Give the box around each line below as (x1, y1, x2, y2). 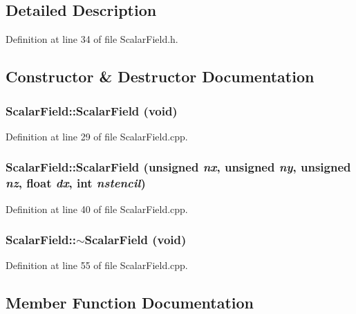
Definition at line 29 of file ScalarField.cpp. (6, 129, 188, 143)
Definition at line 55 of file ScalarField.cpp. (6, 258, 188, 273)
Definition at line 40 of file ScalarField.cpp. (6, 201, 188, 216)
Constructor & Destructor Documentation (6, 66, 315, 87)
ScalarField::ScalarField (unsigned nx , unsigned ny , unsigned (6, 158, 351, 176)
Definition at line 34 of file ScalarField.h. (6, 32, 178, 46)
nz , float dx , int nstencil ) (6, 174, 146, 192)
